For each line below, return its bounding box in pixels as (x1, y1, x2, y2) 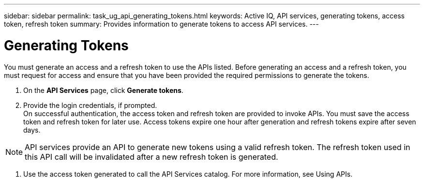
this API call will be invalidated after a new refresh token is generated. (25, 152, 278, 162)
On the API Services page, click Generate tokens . (23, 86, 183, 94)
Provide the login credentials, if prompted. (23, 101, 157, 109)
